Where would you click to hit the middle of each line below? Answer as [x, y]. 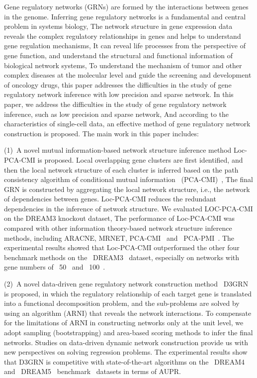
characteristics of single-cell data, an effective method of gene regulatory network [127, 124]
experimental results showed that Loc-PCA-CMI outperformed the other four [122, 247]
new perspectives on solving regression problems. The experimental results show [126, 352]
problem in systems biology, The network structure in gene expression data [118, 26]
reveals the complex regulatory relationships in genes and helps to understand [123, 36]
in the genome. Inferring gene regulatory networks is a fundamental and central [125, 16]
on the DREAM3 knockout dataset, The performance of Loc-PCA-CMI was [119, 218]
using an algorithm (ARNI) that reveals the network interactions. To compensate [128, 313]
